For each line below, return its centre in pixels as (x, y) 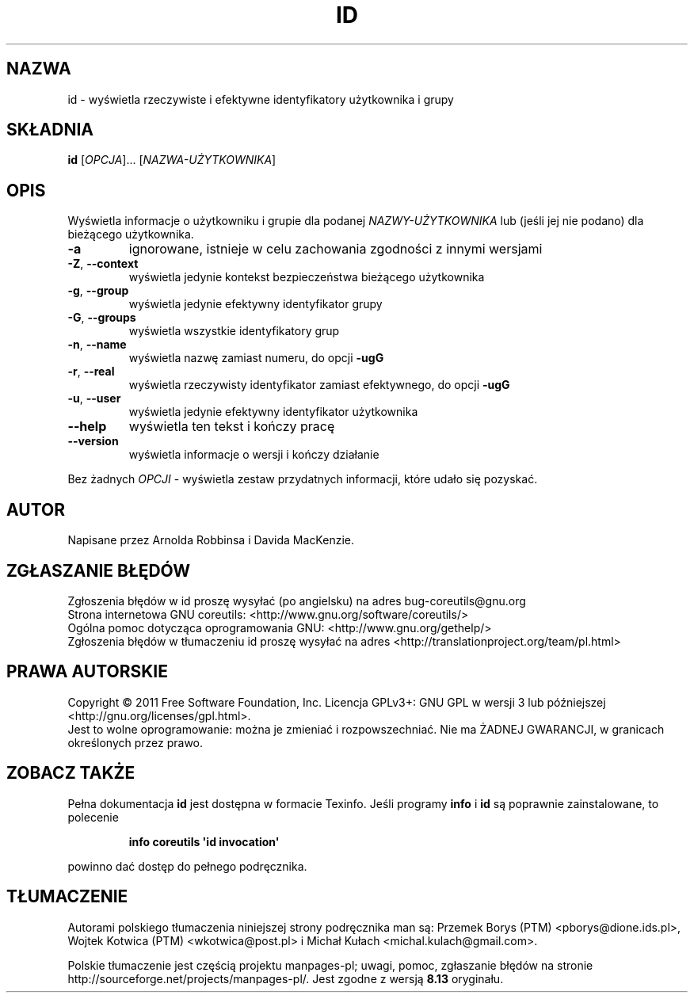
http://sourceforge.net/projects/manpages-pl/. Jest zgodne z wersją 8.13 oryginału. (286, 978)
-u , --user (94, 398)
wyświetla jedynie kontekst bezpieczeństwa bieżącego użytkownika (307, 277)
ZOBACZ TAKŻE (71, 773)
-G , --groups (102, 318)
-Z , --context (103, 264)
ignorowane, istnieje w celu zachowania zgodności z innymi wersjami (336, 249)
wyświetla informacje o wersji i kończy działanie (254, 455)
